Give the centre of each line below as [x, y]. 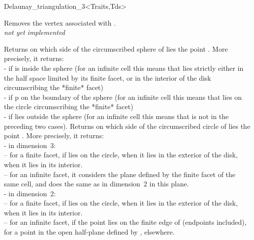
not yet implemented [34, 32]
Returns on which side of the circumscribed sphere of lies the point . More [116, 48]
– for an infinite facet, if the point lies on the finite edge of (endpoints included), [125, 222]
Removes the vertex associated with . [60, 22]
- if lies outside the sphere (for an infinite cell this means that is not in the [116, 116]
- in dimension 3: [30, 145]
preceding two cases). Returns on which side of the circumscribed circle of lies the [127, 126]
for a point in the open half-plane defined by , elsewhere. [89, 232]
